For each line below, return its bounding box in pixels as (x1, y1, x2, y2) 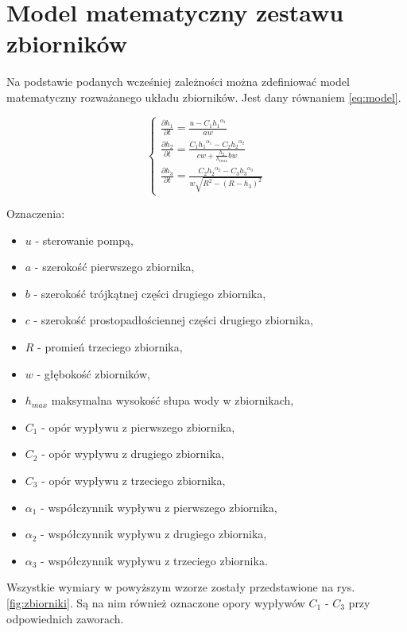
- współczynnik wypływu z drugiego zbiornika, (41, 525, 267, 542)
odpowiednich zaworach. (6, 610, 124, 626)
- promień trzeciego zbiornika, (37, 339, 183, 355)
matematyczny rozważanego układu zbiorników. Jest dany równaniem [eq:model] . (6, 88, 401, 105)
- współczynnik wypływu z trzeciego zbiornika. (41, 552, 268, 568)
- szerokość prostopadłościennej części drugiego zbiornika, (33, 312, 313, 328)
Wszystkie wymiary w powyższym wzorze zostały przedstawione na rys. (6, 579, 355, 595)
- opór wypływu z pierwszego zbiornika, (41, 418, 235, 435)
